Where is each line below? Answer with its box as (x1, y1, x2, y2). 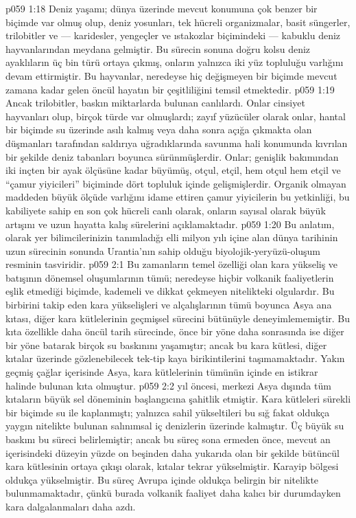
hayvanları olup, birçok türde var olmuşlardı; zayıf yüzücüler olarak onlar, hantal (5, 109, 346, 123)
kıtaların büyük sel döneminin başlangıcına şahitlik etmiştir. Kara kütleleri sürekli (5, 392, 351, 406)
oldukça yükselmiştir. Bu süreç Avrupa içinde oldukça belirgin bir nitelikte (5, 472, 319, 486)
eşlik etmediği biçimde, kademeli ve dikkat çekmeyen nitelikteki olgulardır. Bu (5, 284, 335, 298)
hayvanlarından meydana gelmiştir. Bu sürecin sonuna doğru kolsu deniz (5, 41, 311, 56)
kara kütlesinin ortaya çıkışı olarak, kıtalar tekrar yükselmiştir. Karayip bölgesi (5, 459, 339, 473)
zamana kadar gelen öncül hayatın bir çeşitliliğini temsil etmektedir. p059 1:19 (5, 82, 335, 96)
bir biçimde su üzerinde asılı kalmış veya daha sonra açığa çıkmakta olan (5, 122, 312, 137)
